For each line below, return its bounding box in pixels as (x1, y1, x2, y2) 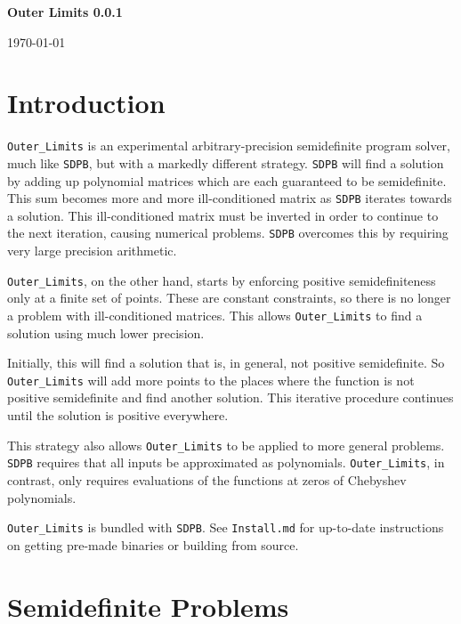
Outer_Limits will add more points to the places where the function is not (7, 370, 415, 389)
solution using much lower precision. (7, 323, 205, 342)
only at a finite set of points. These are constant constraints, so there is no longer (7, 288, 451, 307)
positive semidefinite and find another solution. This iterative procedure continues (7, 388, 454, 407)
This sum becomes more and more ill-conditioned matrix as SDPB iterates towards (7, 189, 452, 207)
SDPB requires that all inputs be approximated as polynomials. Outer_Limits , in (7, 453, 445, 472)
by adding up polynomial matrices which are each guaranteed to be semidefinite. (7, 171, 447, 190)
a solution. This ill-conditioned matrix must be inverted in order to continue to (7, 206, 439, 224)
